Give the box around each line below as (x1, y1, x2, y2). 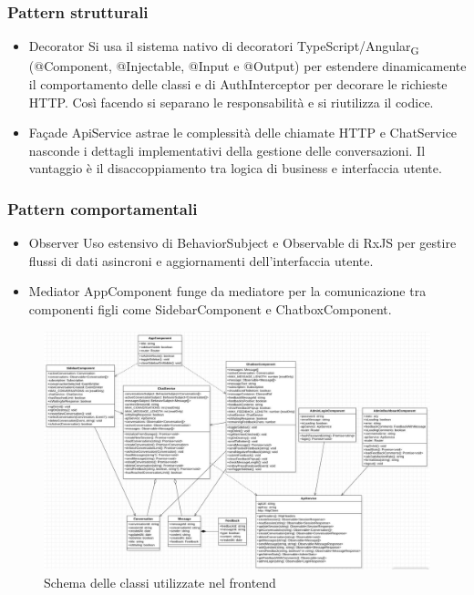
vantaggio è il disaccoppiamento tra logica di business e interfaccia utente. (28, 159, 442, 178)
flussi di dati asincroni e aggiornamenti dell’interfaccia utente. (28, 251, 374, 270)
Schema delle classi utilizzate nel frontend (44, 572, 276, 591)
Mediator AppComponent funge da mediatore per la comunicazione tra (28, 282, 427, 301)
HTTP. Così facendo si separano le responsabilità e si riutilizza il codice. (28, 92, 434, 111)
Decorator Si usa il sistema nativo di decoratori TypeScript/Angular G (28, 36, 419, 58)
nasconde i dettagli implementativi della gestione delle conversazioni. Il (28, 140, 426, 159)
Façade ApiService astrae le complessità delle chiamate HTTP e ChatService (28, 123, 458, 142)
